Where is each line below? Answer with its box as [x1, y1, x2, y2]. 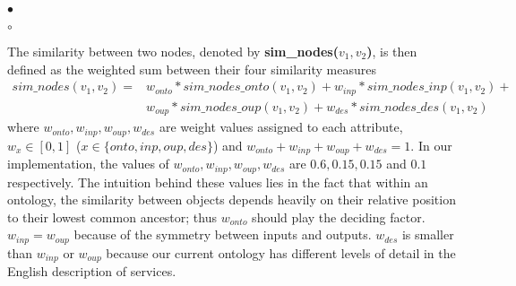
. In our [410, 135, 452, 154]
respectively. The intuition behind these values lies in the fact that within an [7, 172, 428, 191]
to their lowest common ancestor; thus [7, 207, 217, 226]
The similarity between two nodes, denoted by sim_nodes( [7, 42, 339, 60]
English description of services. [7, 262, 176, 281]
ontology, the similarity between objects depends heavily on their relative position [7, 190, 456, 209]
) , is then [366, 42, 417, 60]
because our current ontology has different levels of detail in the [106, 243, 456, 262]
